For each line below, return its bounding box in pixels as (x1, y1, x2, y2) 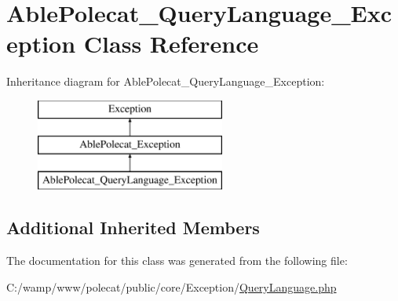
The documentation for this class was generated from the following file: (6, 252, 348, 269)
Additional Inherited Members (6, 215, 260, 240)
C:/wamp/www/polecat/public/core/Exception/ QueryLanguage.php (6, 278, 337, 295)
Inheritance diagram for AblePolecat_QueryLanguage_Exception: (6, 73, 325, 90)
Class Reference (83, 28, 259, 60)
